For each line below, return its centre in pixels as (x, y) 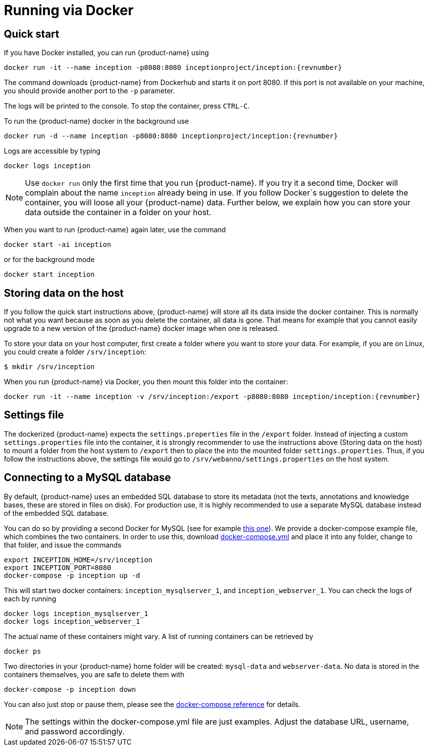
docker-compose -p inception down (70, 689)
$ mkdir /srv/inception (49, 367)
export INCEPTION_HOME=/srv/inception (78, 560)
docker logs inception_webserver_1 (72, 621)
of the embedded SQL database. (56, 513)
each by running (30, 598)
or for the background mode (49, 260)
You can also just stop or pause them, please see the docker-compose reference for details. (152, 704)
